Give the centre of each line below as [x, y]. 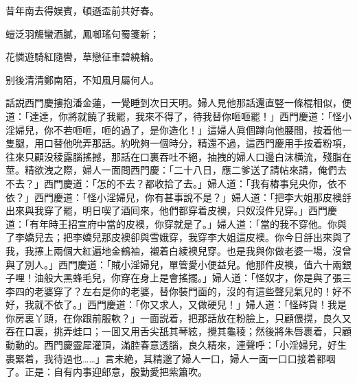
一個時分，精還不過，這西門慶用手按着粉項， [250, 143]
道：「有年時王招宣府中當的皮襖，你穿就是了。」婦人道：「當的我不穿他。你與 [176, 223]
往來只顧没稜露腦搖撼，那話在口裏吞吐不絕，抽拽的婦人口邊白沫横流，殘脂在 [178, 156]
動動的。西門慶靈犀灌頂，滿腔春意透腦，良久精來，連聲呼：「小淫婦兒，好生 [176, 345]
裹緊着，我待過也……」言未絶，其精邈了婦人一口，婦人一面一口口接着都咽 [171, 358]
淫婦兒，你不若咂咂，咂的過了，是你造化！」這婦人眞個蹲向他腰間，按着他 [174, 129]
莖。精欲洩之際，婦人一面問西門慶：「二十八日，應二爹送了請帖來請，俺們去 [176, 170]
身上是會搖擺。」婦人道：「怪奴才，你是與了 [236, 278]
